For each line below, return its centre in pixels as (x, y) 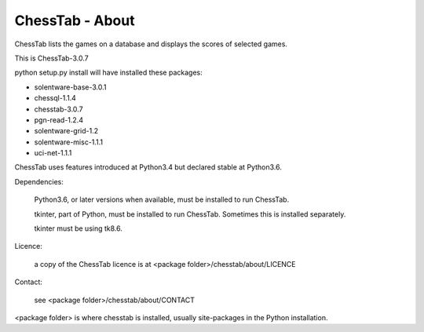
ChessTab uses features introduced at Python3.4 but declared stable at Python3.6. (148, 167)
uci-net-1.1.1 (53, 153)
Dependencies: (39, 181)
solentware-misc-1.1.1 (69, 142)
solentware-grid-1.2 (66, 131)
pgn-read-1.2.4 (59, 120)
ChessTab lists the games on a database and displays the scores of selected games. (151, 44)
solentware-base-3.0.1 (70, 87)
